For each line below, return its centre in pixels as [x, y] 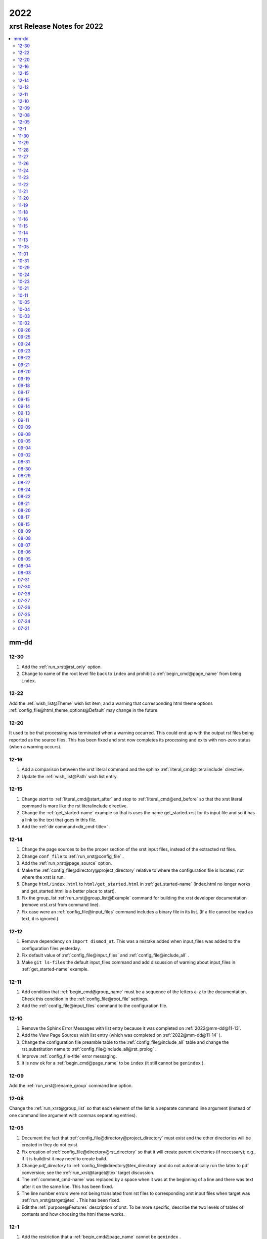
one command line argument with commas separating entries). [73, 1115]
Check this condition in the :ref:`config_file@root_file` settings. [85, 999]
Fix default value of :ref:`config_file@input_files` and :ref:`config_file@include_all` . [105, 955]
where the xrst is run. [43, 877]
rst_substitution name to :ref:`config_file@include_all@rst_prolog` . [89, 1049]
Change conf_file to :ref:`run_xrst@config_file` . [73, 856]
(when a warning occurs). [35, 746]
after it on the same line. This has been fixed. [67, 1186]
